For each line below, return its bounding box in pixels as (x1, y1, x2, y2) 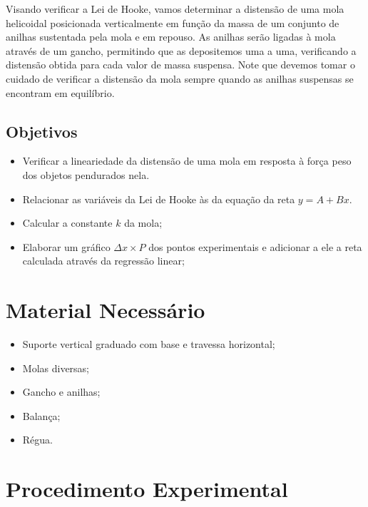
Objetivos (6, 120, 78, 142)
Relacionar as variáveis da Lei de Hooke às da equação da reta (22, 191, 295, 206)
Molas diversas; (22, 360, 90, 375)
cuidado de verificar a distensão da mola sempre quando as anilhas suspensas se (6, 71, 354, 86)
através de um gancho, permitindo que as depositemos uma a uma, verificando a (6, 43, 357, 58)
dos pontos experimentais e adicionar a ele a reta (148, 239, 362, 254)
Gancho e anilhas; (22, 384, 101, 399)
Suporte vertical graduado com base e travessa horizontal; (22, 337, 275, 352)
